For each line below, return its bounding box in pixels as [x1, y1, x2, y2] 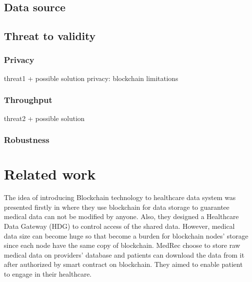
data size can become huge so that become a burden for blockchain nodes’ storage [4, 230, 249, 241]
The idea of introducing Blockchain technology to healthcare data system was [4, 192, 236, 202]
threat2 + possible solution [4, 113, 85, 123]
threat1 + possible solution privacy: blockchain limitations [4, 73, 178, 83]
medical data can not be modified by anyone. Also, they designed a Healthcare [4, 211, 239, 222]
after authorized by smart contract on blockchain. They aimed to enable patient [4, 259, 243, 269]
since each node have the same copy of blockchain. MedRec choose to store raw [4, 240, 240, 250]
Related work [4, 164, 96, 184]
